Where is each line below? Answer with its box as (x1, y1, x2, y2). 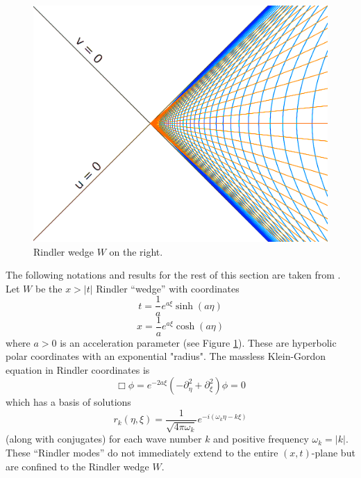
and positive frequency (213, 431, 309, 446)
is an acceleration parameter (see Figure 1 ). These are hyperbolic (60, 335, 337, 349)
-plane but (311, 445, 355, 460)
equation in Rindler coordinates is (6, 362, 150, 377)
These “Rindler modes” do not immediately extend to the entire (6, 445, 278, 460)
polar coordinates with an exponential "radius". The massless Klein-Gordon (6, 349, 326, 363)
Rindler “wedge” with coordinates (96, 281, 240, 295)
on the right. (109, 244, 163, 258)
